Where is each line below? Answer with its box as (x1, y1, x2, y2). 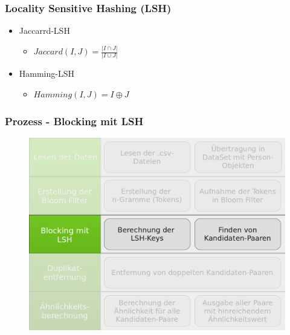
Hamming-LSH (19, 67, 74, 80)
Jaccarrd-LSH (19, 24, 70, 37)
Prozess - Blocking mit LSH (5, 113, 144, 128)
